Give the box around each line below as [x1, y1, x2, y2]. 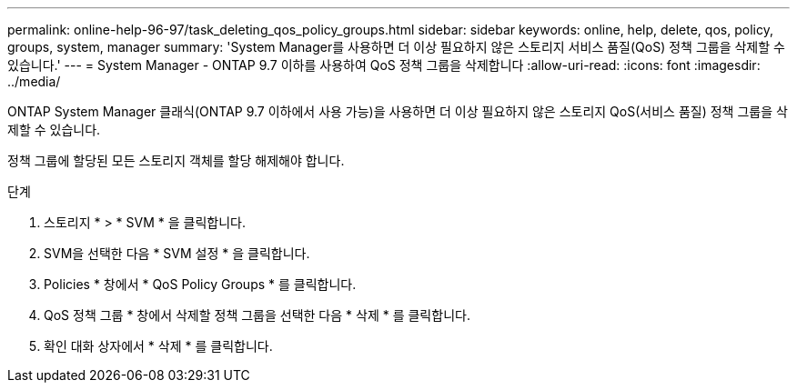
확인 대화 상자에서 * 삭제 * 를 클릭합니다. [44, 338, 273, 354]
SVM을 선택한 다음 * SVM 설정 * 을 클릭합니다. [44, 245, 310, 261]
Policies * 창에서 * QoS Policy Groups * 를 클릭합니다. [44, 276, 357, 292]
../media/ [7, 74, 61, 89]
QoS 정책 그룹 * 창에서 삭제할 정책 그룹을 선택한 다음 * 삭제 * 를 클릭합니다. [44, 307, 470, 323]
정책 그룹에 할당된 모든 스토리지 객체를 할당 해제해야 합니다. [7, 153, 345, 168]
